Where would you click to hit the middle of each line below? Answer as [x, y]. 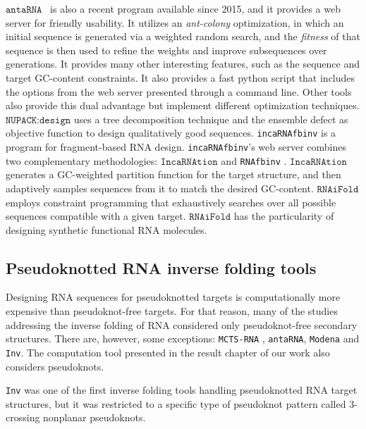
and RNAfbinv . [254, 160]
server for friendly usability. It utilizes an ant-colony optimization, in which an [175, 22]
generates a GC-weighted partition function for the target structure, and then [173, 174]
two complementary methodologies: [82, 160]
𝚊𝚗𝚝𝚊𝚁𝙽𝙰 [24, 10]
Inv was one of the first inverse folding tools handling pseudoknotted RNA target [182, 390]
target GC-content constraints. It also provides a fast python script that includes [181, 77]
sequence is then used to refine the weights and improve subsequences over [166, 50]
